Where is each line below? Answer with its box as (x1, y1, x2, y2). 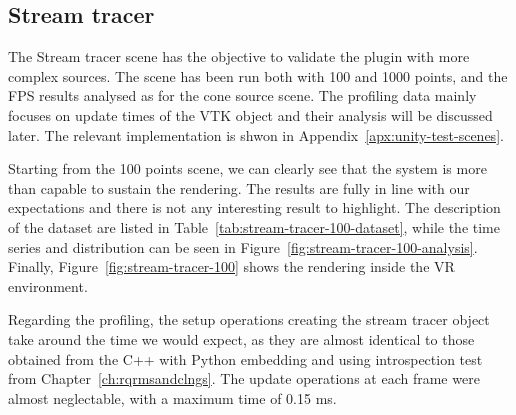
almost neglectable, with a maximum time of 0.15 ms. (8, 387, 337, 408)
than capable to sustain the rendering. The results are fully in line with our (8, 177, 470, 198)
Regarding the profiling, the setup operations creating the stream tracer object (8, 309, 490, 330)
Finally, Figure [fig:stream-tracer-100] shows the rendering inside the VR (8, 256, 455, 277)
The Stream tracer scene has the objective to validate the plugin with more (8, 46, 470, 67)
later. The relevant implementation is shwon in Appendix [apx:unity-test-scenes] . (8, 124, 504, 145)
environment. (8, 275, 88, 296)
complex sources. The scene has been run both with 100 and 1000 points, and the (8, 65, 508, 86)
